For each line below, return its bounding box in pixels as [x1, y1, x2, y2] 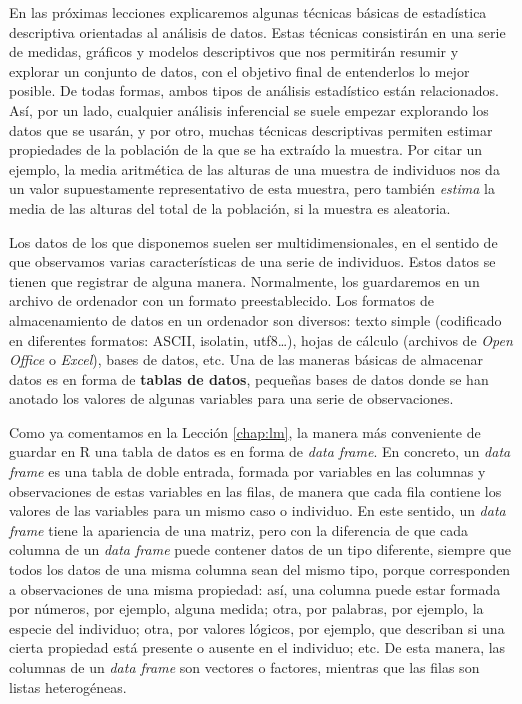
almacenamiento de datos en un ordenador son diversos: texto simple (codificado [9, 309, 502, 330]
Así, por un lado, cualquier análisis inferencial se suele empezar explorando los [9, 99, 489, 120]
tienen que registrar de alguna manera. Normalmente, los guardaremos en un [9, 270, 480, 291]
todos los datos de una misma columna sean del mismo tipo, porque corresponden [9, 559, 511, 580]
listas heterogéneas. [9, 676, 127, 697]
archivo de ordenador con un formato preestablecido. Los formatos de [9, 290, 434, 311]
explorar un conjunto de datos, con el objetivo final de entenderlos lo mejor [9, 60, 470, 81]
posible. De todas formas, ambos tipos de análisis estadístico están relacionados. [9, 80, 499, 101]
